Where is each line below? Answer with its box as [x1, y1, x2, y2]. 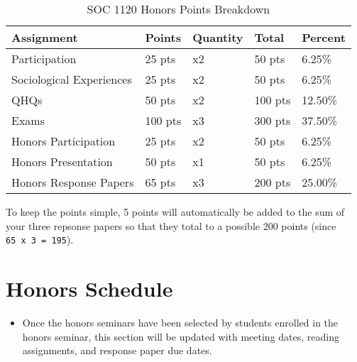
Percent [302, 29, 346, 45]
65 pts [145, 174, 176, 190]
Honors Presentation [11, 153, 113, 170]
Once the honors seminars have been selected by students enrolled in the [22, 314, 339, 329]
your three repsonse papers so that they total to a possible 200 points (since [6, 218, 336, 233]
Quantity [192, 29, 243, 45]
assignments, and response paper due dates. [22, 343, 212, 358]
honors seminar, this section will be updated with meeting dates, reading [22, 329, 339, 344]
